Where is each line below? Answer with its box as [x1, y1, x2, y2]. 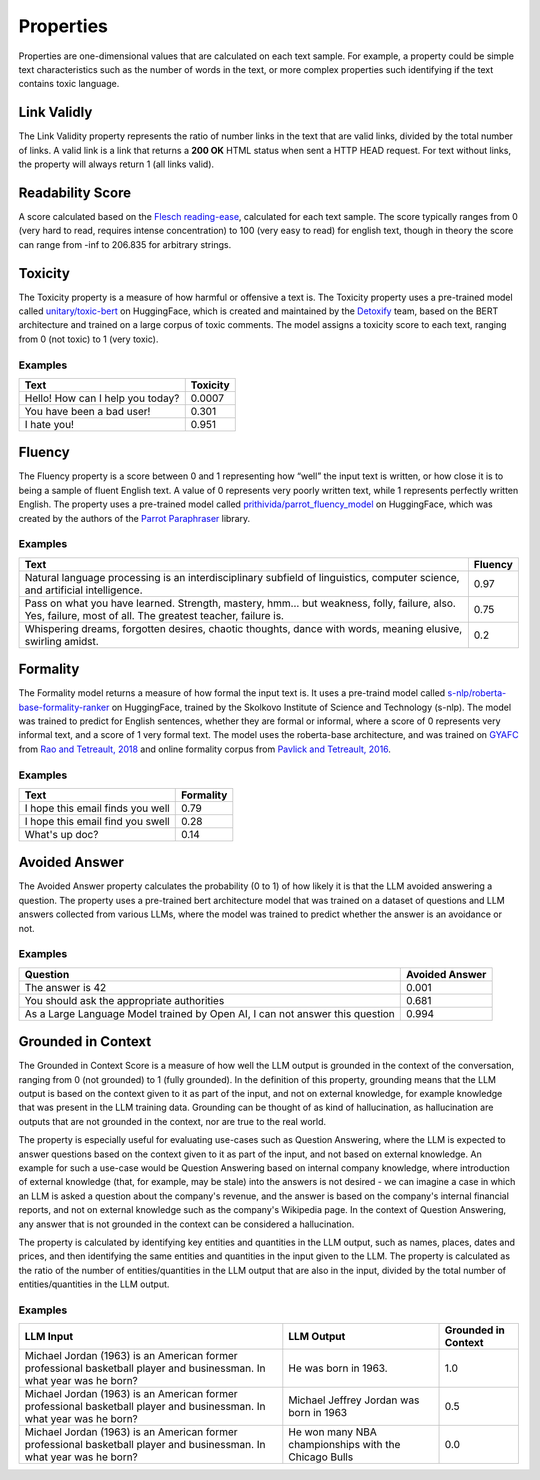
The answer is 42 [24, 980, 107, 994]
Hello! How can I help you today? [24, 391, 180, 405]
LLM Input [24, 1330, 74, 1344]
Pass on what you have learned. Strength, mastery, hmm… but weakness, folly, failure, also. [24, 596, 457, 610]
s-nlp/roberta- [447, 687, 507, 699]
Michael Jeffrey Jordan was [288, 1393, 420, 1407]
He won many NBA [288, 1425, 377, 1439]
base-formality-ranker [18, 701, 110, 713]
